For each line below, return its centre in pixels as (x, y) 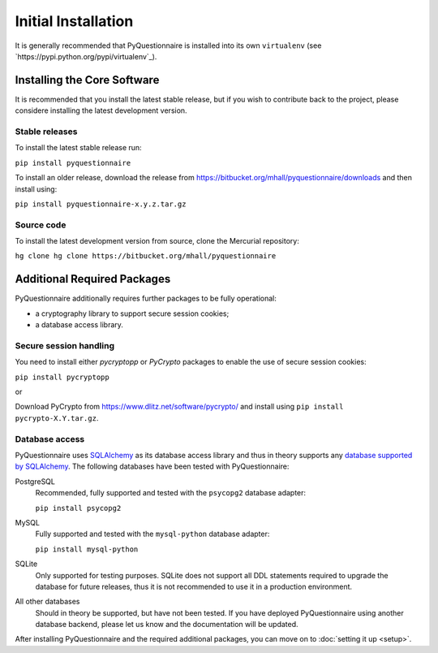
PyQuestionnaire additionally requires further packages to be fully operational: (146, 298)
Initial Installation (74, 21)
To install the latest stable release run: (78, 148)
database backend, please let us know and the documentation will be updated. (167, 625)
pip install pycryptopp (62, 377)
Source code (41, 225)
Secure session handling (65, 345)
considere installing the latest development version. (101, 110)
